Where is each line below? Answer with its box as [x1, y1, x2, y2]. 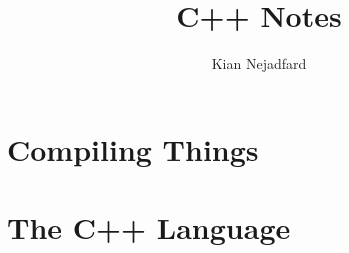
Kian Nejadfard [211, 53, 307, 74]
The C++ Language [7, 207, 291, 248]
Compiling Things [7, 128, 259, 169]
